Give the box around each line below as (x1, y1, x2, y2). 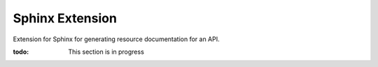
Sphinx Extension (13, 10, 117, 26)
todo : (13, 47, 29, 56)
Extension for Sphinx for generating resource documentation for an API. (13, 35, 220, 43)
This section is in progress (68, 47, 145, 56)
